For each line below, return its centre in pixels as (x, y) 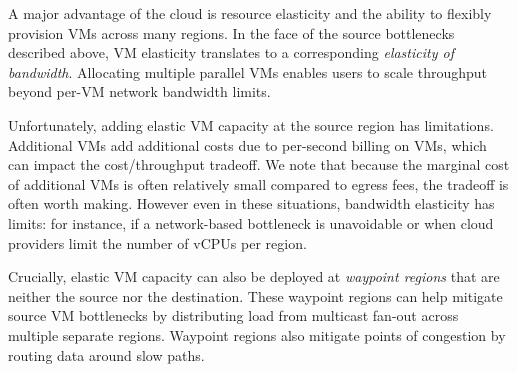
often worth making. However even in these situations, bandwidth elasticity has (251, 203)
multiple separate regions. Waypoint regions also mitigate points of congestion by (257, 334)
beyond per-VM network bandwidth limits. (139, 91)
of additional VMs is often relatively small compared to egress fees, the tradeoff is (258, 183)
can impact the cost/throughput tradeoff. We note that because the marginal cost (259, 164)
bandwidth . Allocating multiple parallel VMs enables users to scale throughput (248, 71)
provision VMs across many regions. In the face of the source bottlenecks (231, 32)
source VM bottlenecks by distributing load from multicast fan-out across (233, 315)
